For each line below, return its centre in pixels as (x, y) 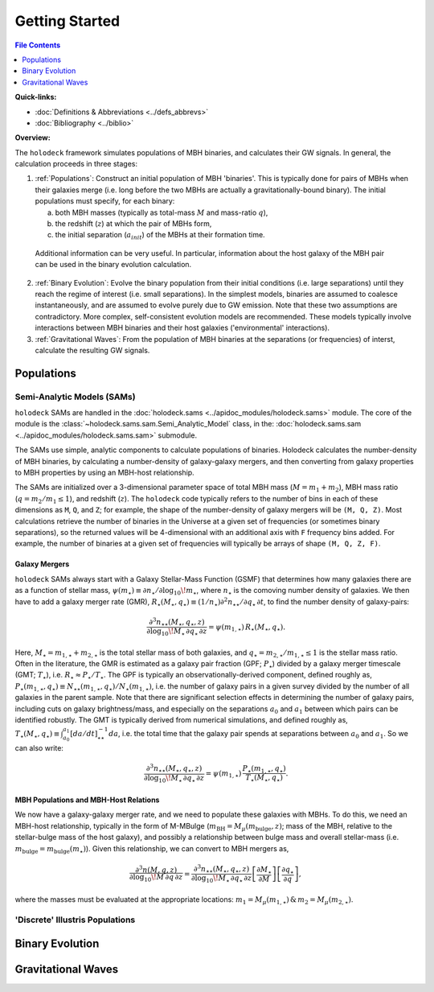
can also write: (39, 748)
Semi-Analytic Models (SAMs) (75, 397)
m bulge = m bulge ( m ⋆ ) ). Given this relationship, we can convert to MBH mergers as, (152, 849)
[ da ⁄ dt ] (84, 734)
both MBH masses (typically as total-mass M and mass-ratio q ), (162, 212)
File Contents (38, 45)
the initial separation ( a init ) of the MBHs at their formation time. (160, 236)
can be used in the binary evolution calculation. (113, 265)
